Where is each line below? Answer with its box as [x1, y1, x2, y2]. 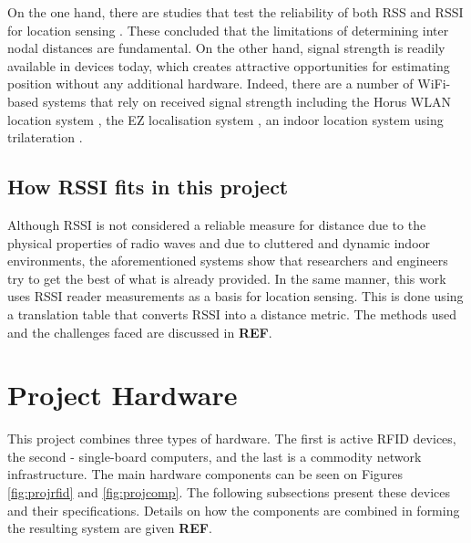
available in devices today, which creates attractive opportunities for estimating [7, 56, 450, 75]
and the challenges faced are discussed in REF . [7, 322, 272, 341]
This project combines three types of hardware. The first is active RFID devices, [7, 429, 456, 448]
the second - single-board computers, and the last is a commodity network [7, 446, 422, 465]
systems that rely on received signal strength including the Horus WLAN [42, 91, 451, 110]
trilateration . [7, 128, 83, 147]
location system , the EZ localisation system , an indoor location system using [7, 110, 444, 129]
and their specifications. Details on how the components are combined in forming [7, 500, 460, 519]
